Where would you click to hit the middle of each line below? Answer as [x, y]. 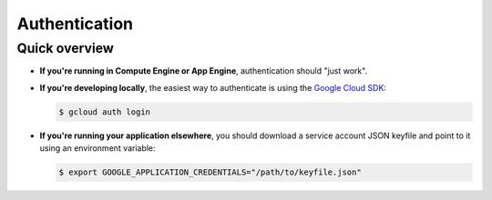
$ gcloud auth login [104, 112]
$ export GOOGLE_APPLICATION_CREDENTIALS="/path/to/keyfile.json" [210, 172]
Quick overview [65, 48]
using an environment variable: [97, 148]
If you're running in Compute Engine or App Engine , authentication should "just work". [204, 71]
